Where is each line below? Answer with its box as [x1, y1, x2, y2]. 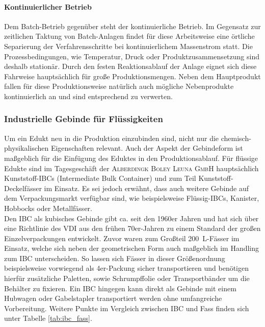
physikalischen [4, 143, 49, 153]
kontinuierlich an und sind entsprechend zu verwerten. [4, 90, 173, 101]
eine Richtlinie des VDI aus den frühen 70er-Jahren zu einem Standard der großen [4, 223, 261, 233]
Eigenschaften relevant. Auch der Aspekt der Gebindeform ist [50, 143, 243, 153]
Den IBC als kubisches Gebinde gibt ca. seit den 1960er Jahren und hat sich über [4, 213, 259, 223]
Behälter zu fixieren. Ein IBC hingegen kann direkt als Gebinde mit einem [4, 283, 236, 293]
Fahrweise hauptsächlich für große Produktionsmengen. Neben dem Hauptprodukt [4, 71, 261, 81]
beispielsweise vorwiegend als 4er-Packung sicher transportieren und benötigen [4, 263, 249, 273]
